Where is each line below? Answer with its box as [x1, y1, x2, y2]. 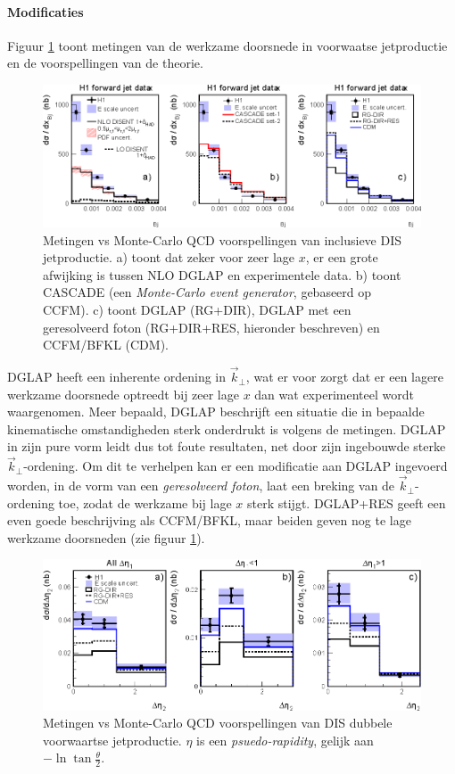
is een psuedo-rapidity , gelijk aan [196, 730, 374, 749]
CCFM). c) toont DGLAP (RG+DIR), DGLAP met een [43, 301, 352, 319]
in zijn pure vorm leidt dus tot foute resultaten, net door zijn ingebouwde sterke [7, 437, 446, 456]
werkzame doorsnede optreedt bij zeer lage [7, 384, 239, 403]
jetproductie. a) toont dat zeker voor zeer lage [43, 248, 295, 267]
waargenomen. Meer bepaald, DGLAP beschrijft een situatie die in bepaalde [7, 402, 425, 421]
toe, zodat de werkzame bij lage [58, 493, 232, 512]
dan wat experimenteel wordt [254, 384, 414, 403]
